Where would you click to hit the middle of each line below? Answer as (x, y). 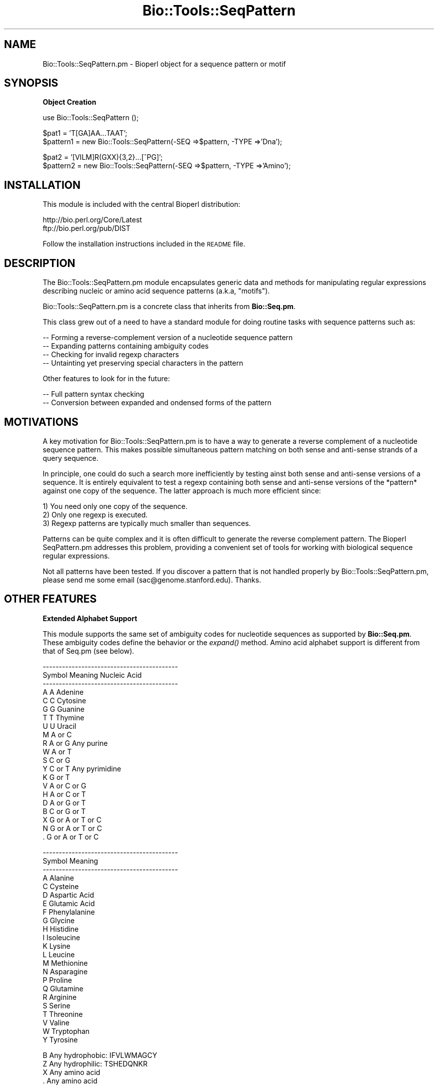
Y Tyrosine (60, 1039)
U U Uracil (59, 726)
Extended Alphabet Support (90, 618)
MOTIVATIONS (41, 422)
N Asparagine (65, 971)
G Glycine (59, 920)
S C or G (56, 760)
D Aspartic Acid (68, 895)
